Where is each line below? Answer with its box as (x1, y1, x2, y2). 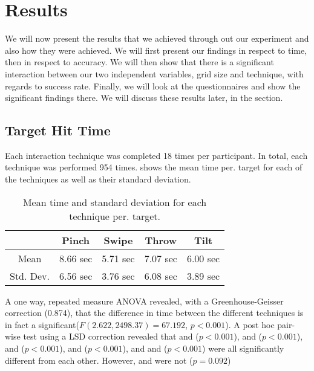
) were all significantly (202, 342, 284, 355)
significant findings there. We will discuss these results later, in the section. (5, 91, 283, 104)
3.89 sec (186, 268, 220, 283)
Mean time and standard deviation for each (22, 195, 207, 209)
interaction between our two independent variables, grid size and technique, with (5, 67, 304, 80)
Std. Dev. (10, 268, 50, 283)
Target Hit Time (5, 121, 111, 140)
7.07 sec (144, 251, 177, 265)
